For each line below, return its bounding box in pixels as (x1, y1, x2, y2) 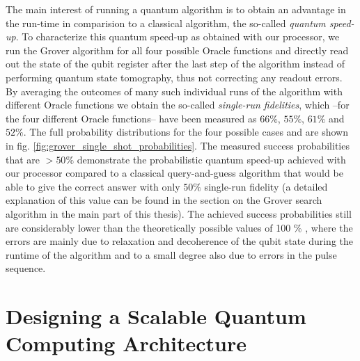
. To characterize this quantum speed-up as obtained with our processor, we (15, 29, 340, 44)
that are (6, 152, 40, 166)
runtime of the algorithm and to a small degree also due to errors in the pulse (6, 247, 337, 262)
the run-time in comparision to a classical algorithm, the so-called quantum (6, 15, 326, 30)
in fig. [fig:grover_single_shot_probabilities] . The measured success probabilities (6, 138, 350, 152)
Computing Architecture (6, 329, 246, 358)
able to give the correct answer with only (6, 179, 180, 193)
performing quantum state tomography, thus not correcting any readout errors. (6, 70, 343, 84)
